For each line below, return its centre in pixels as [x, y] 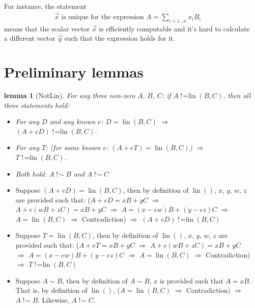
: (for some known [73, 147]
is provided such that [192, 280]
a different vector [30, 38]
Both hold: [31, 173]
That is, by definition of [51, 290]
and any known [73, 121]
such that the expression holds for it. [120, 38]
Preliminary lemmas [74, 72]
